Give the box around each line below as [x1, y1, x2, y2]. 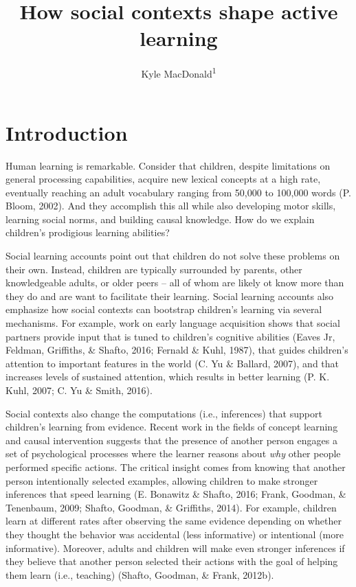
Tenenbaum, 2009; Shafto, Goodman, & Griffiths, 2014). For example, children [5, 500, 337, 514]
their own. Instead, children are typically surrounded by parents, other [5, 262, 302, 276]
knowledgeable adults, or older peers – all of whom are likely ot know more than [5, 275, 344, 290]
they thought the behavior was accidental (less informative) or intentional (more [5, 527, 344, 541]
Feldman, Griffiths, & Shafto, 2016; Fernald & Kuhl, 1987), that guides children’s [5, 343, 348, 357]
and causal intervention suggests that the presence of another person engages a [5, 433, 337, 447]
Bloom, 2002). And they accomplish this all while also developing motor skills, [5, 198, 336, 213]
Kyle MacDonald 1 [141, 65, 216, 80]
